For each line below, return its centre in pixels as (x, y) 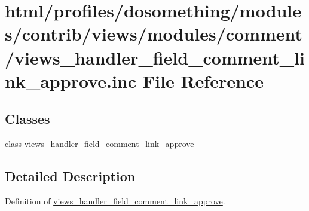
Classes (27, 119)
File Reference (203, 80)
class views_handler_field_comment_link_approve (100, 144)
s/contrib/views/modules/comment (154, 34)
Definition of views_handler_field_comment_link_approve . (115, 201)
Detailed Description (70, 176)
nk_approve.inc (71, 80)
